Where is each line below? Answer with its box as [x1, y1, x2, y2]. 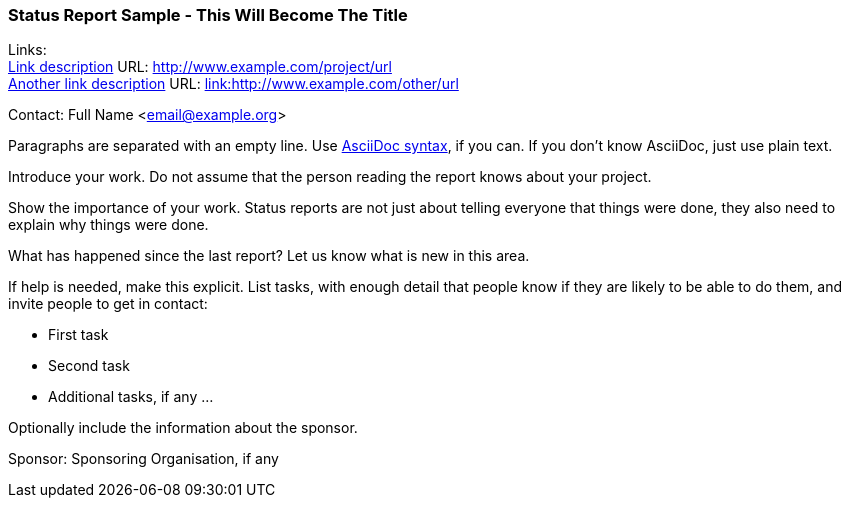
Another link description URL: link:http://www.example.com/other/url [8, 75, 459, 93]
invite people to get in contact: [8, 295, 208, 313]
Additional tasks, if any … [48, 388, 214, 406]
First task [48, 326, 109, 344]
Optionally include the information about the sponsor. [8, 419, 358, 437]
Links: [8, 41, 47, 59]
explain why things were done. [8, 216, 209, 234]
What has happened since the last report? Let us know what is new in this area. [8, 247, 530, 265]
